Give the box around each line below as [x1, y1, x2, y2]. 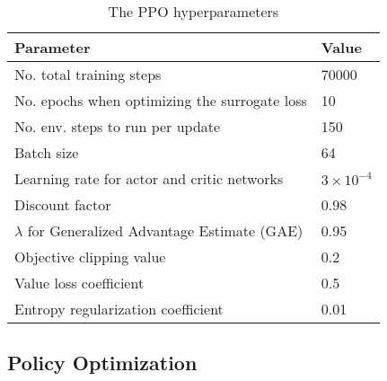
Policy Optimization [7, 349, 198, 377]
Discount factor [14, 194, 111, 215]
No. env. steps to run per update [14, 116, 221, 137]
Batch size [14, 142, 79, 163]
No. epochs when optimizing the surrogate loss [14, 90, 307, 111]
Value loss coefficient [14, 272, 145, 293]
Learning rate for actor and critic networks [14, 168, 284, 189]
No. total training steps [14, 64, 162, 84]
